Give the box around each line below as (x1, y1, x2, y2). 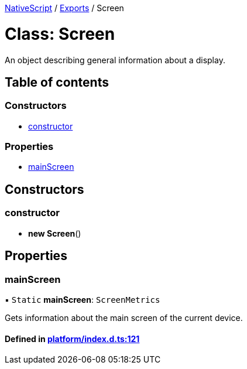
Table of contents (5, 74, 109, 90)
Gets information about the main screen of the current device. (5, 312, 243, 323)
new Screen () (28, 228, 81, 238)
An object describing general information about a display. (5, 54, 225, 65)
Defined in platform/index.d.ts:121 (5, 333, 140, 344)
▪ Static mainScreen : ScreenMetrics (5, 294, 160, 305)
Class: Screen (5, 23, 115, 44)
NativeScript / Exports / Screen (5, 3, 124, 13)
